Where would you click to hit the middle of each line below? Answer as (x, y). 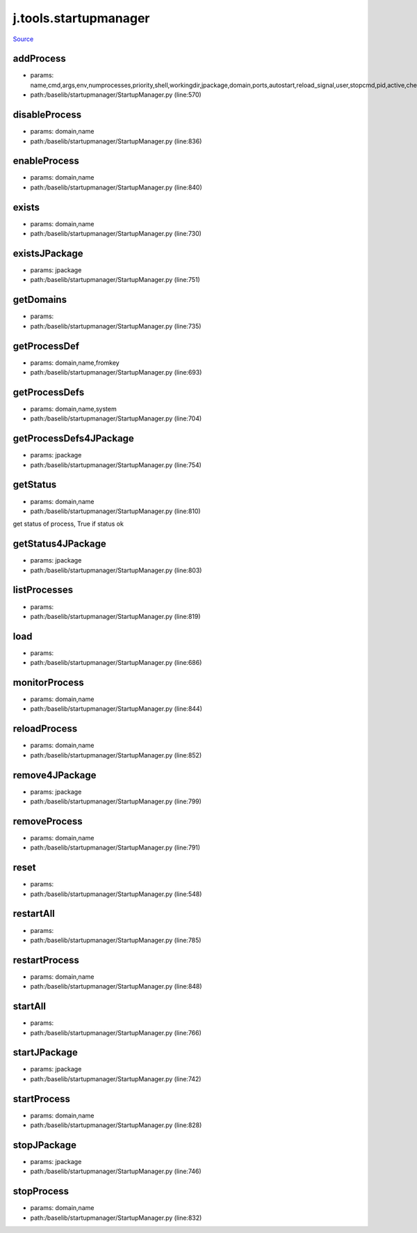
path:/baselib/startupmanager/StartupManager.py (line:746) (116, 1171)
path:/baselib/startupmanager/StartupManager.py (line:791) (115, 848)
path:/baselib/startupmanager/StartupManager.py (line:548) (116, 894)
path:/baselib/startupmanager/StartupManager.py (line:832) (116, 1218)
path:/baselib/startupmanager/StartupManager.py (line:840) (116, 187)
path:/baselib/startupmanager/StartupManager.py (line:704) (116, 418)
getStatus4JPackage (60, 544)
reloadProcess (45, 729)
